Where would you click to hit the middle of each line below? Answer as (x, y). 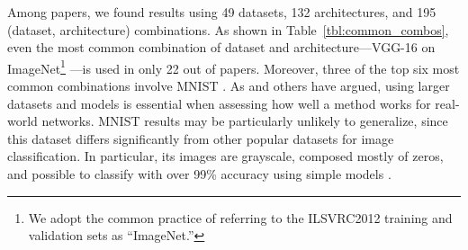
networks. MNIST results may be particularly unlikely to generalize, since (245, 121)
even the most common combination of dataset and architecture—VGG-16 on (221, 47)
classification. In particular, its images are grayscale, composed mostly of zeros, (225, 156)
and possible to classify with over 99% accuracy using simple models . (199, 174)
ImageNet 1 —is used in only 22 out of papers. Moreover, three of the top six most (234, 67)
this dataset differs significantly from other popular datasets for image (201, 138)
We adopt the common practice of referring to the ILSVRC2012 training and (240, 217)
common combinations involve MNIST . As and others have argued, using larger (229, 86)
